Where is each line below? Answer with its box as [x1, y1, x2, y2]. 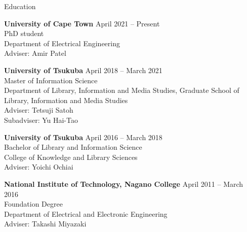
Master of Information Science [4, 75, 98, 85]
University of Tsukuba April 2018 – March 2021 [4, 64, 162, 75]
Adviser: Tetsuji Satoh [4, 105, 73, 115]
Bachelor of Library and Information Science [4, 142, 142, 152]
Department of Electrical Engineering [4, 38, 120, 48]
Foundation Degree [4, 198, 63, 209]
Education [4, 1, 36, 11]
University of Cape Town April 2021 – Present [4, 18, 160, 28]
